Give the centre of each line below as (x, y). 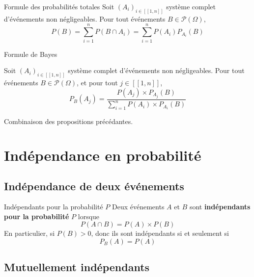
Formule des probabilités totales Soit (59, 6)
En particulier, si (29, 233)
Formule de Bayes (31, 54)
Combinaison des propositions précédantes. (69, 121)
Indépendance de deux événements (94, 186)
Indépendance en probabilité (103, 155)
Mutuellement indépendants (77, 267)
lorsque (89, 216)
